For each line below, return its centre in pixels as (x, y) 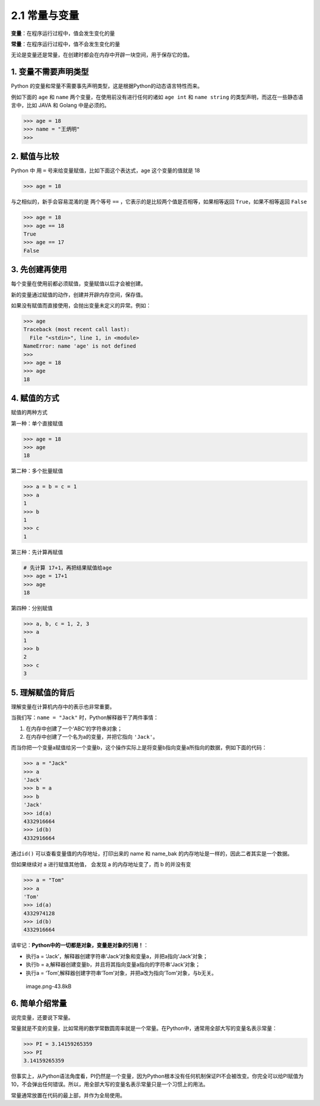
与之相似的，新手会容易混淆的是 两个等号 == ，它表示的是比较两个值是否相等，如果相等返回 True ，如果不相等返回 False (159, 202)
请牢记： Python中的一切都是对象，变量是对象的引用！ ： (80, 945)
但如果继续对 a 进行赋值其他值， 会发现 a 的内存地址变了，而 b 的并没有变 (101, 865)
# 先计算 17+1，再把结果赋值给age (68, 568)
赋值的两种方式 (29, 412)
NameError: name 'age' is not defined (80, 346)
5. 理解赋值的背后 (43, 692)
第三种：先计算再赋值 (37, 552)
